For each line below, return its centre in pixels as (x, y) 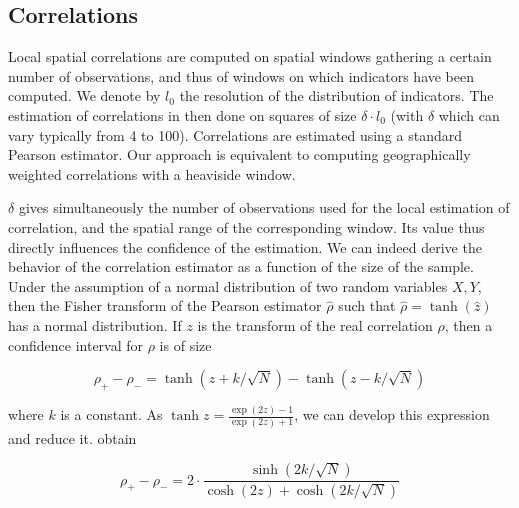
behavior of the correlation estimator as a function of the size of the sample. (241, 266)
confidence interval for (76, 344)
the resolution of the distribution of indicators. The (336, 95)
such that (367, 305)
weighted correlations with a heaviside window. (152, 173)
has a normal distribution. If (95, 324)
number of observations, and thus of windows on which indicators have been (241, 75)
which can (469, 114)
